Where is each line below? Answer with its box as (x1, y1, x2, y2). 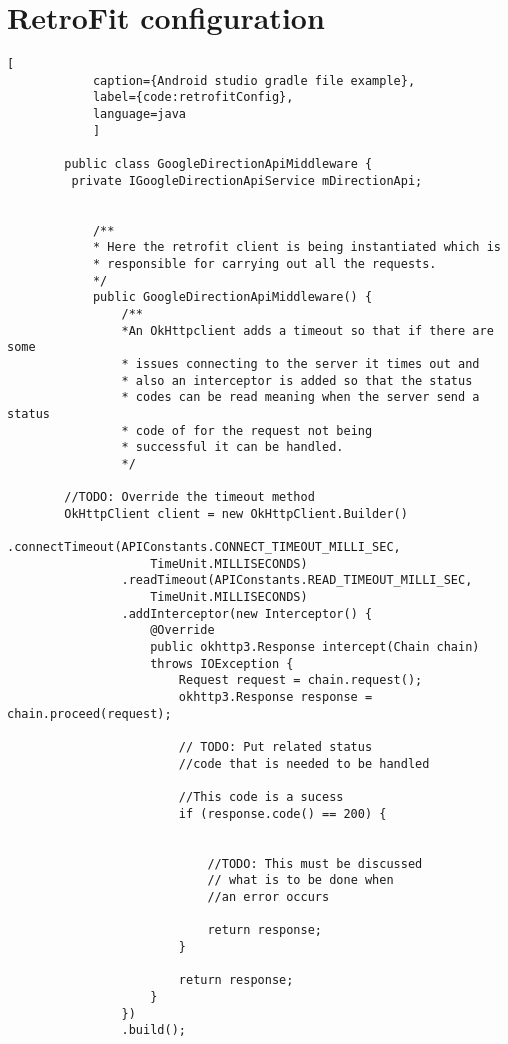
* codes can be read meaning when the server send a (121, 390, 480, 405)
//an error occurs (207, 889, 330, 904)
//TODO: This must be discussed (207, 856, 423, 871)
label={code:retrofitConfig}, (92, 90, 294, 105)
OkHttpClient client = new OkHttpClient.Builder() (64, 506, 408, 521)
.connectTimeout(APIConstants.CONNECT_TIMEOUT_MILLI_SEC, (7, 540, 401, 555)
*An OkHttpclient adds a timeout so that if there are (121, 323, 494, 338)
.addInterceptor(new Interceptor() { (121, 606, 373, 621)
